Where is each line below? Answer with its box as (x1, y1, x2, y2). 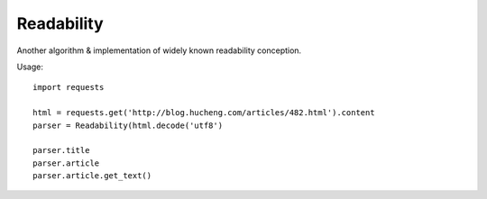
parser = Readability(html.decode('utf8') (32, 120, 224, 131)
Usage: (16, 61, 44, 72)
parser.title (32, 145, 90, 156)
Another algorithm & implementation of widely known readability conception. (16, 45, 302, 56)
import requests (32, 82, 105, 93)
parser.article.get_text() (32, 171, 152, 181)
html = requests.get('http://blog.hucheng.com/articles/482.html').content (32, 108, 375, 118)
